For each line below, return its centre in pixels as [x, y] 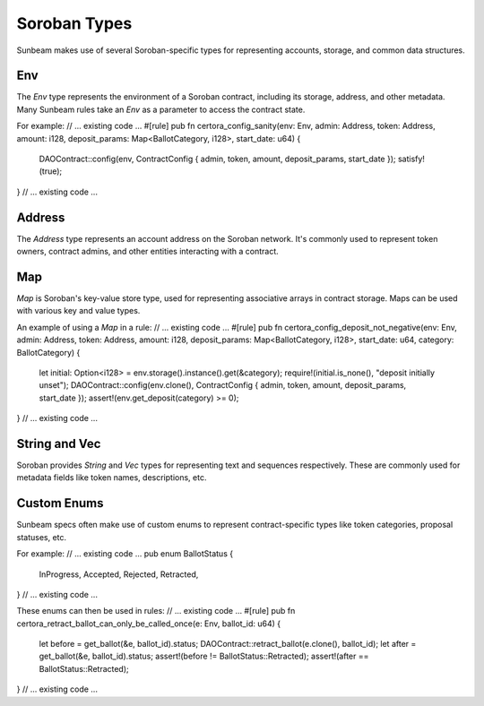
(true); [51, 171]
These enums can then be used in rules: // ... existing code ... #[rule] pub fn [156, 611]
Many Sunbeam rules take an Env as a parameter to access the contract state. [161, 109]
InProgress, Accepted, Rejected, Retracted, [119, 574]
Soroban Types [74, 23]
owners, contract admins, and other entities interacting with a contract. [147, 252]
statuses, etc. [42, 537]
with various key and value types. [78, 311]
